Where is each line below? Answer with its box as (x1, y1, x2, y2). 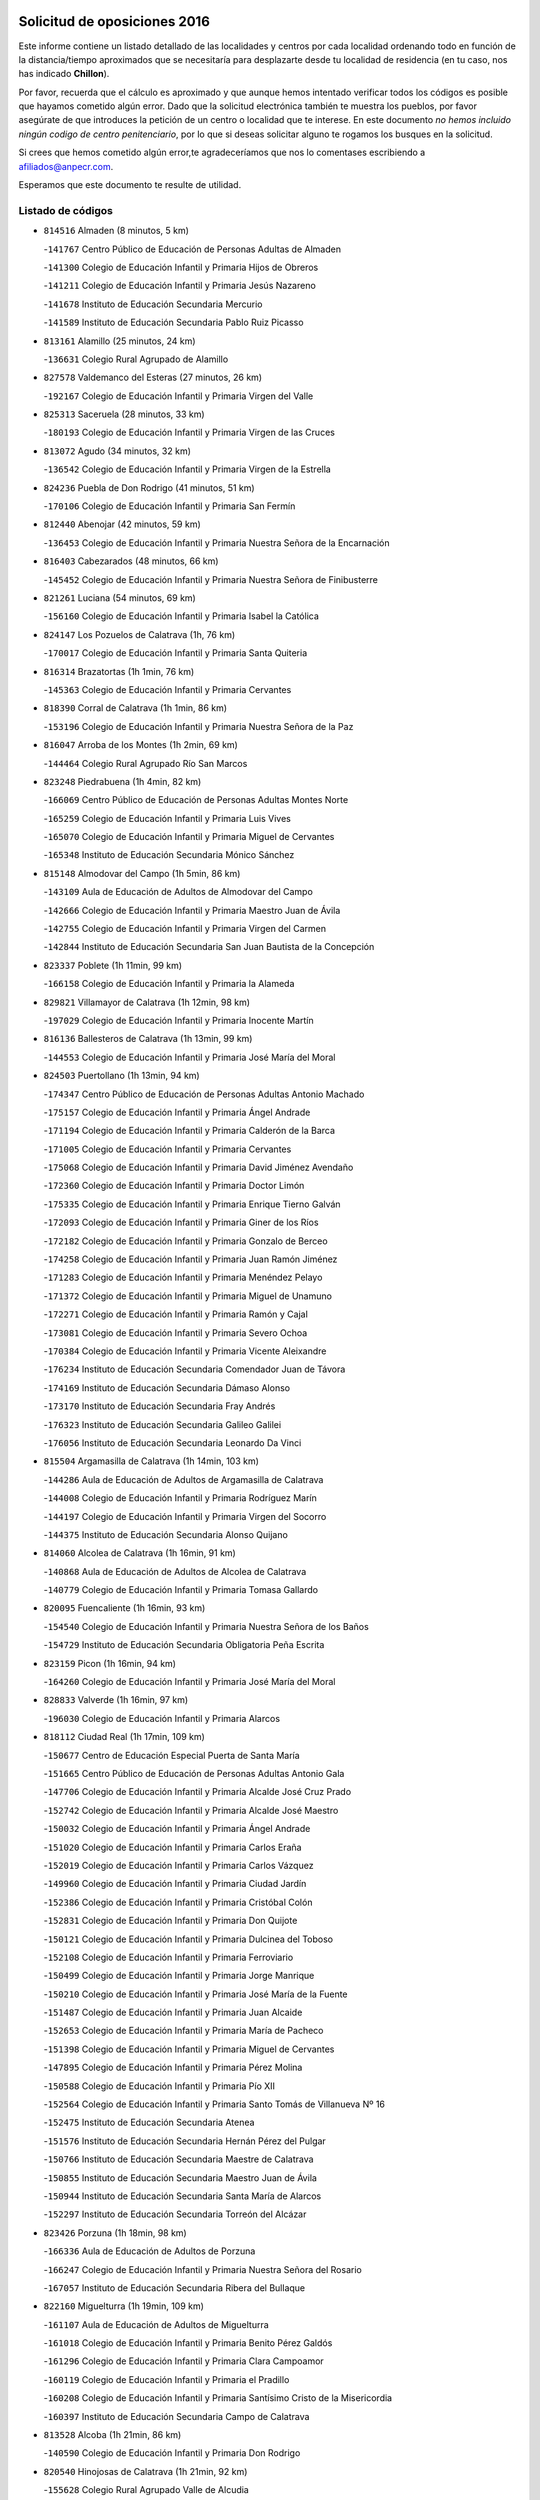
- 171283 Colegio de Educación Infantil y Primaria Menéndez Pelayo (43, 1271, 323, 1284)
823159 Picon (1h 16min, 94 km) (43, 1657, 177, 1669)
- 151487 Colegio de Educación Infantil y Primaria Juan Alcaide (43, 2006, 303, 2019)
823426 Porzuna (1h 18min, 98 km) (43, 2226, 187, 2239)
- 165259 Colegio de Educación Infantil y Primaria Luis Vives (43, 812, 292, 824)
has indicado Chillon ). (18, 68, 110, 80)
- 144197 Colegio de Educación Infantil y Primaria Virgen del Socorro (43, 1510, 327, 1522)
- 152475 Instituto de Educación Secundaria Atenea (43, 2116, 255, 2129)
